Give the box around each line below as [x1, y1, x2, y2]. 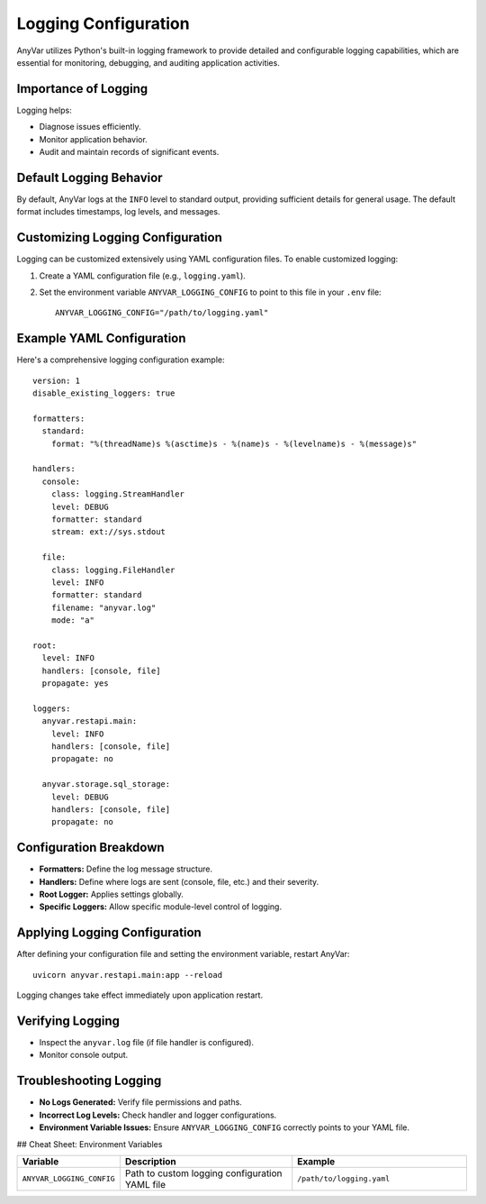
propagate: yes [41, 679, 109, 689]
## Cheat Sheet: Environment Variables [16, 1138, 163, 1149]
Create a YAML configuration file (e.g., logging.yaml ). [39, 270, 247, 281]
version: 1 [32, 375, 81, 386]
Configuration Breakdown [16, 840, 166, 855]
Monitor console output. [39, 1050, 129, 1061]
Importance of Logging [16, 81, 148, 96]
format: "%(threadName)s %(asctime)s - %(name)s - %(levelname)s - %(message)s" [50, 438, 418, 449]
